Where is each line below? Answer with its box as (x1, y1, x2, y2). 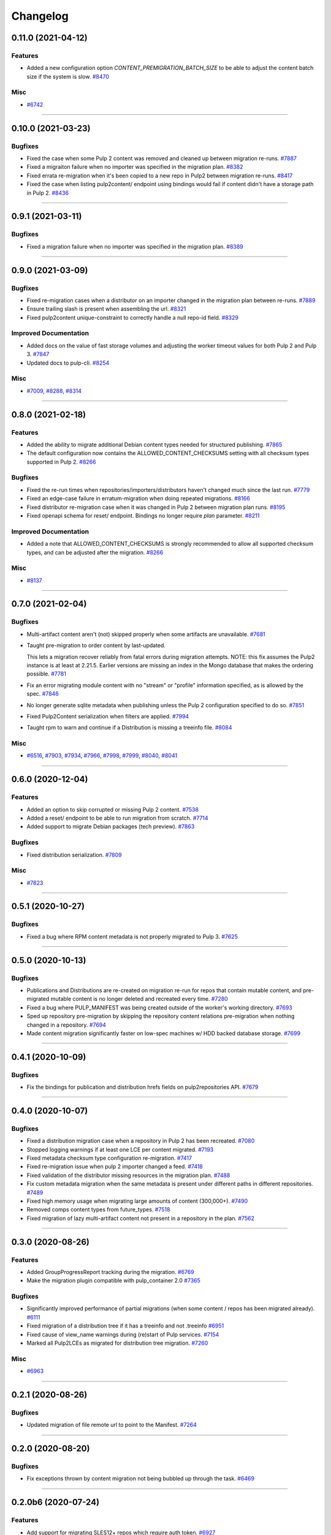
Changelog (11, 9, 69, 23)
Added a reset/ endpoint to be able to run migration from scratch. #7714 (26, 814, 208, 822)
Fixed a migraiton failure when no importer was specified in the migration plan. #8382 (26, 163, 243, 171)
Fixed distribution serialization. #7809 (26, 851, 122, 858)
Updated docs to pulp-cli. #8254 (26, 359, 110, 367)
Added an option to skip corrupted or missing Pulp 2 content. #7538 (26, 806, 199, 813)
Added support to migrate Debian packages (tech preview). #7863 (26, 823, 195, 830)
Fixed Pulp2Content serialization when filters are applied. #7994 (26, 712, 189, 720)
